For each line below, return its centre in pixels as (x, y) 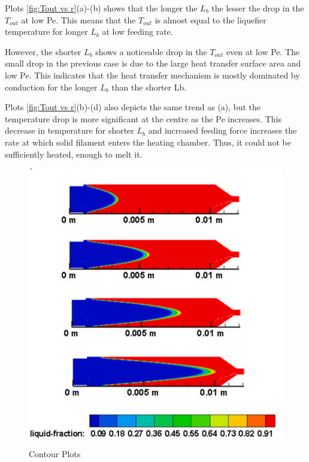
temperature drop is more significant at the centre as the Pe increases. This (143, 118)
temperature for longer (46, 31)
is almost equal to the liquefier (210, 19)
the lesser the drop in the (258, 8)
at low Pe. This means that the (78, 19)
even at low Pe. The (263, 51)
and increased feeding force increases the (222, 130)
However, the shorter (43, 51)
